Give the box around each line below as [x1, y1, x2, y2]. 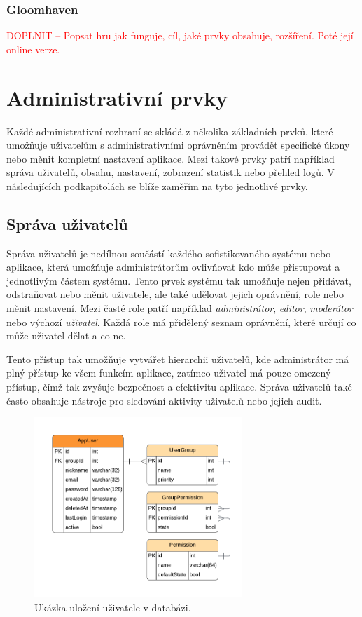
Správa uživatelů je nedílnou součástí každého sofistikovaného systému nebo [6, 245, 331, 260]
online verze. [6, 41, 60, 56]
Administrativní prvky [6, 83, 228, 111]
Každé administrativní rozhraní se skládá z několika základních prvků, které [6, 123, 333, 138]
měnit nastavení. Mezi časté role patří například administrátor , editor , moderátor [6, 301, 353, 316]
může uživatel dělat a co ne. [6, 328, 126, 343]
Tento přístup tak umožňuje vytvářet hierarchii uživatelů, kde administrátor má [6, 351, 349, 366]
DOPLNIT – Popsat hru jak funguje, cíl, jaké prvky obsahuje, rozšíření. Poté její [6, 28, 354, 43]
